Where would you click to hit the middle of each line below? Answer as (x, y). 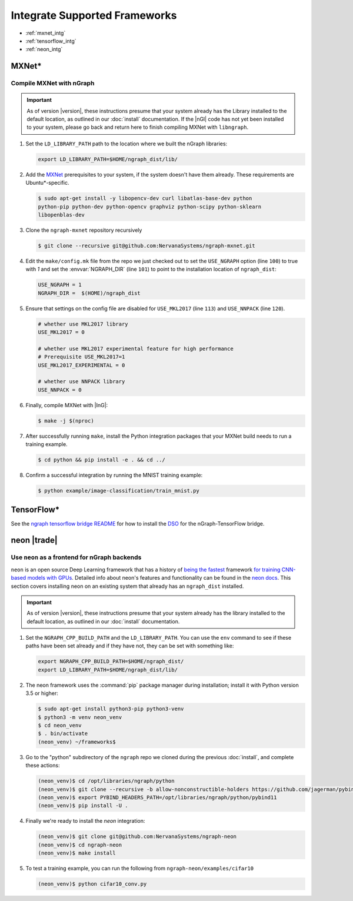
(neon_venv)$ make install (77, 853)
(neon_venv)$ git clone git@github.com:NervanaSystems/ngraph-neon (137, 837)
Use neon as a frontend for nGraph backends (76, 557)
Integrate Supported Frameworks (94, 15)
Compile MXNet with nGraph (53, 84)
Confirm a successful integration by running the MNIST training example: (114, 475)
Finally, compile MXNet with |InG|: (67, 405)
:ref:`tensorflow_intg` (51, 41)
